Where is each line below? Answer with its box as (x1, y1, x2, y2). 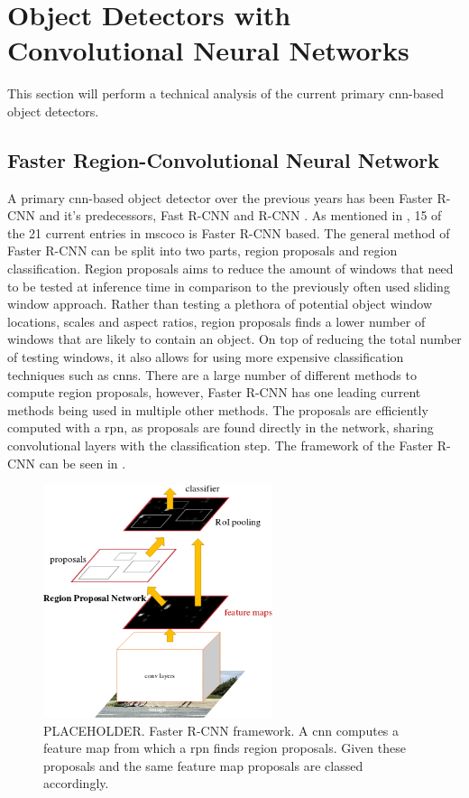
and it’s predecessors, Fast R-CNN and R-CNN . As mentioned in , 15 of (39, 206, 442, 225)
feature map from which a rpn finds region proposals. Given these (43, 738, 406, 757)
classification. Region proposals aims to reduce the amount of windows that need (7, 259, 454, 278)
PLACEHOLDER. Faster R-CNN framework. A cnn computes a (43, 720, 400, 739)
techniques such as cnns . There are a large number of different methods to (7, 365, 417, 384)
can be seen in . (39, 453, 126, 472)
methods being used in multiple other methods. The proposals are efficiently (7, 400, 428, 419)
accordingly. (43, 774, 109, 793)
